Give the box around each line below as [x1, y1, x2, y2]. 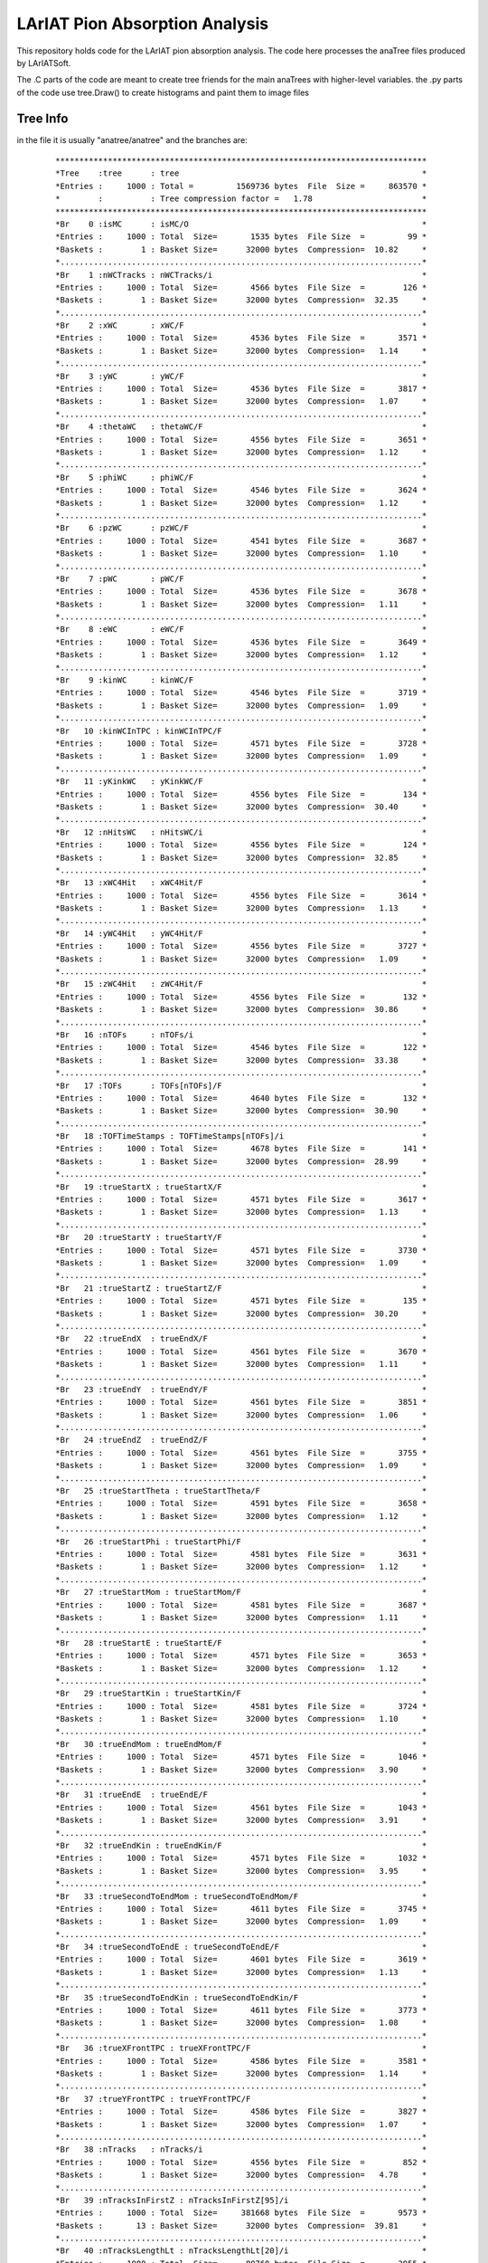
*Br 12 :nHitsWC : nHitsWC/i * [55, 826, 427, 837]
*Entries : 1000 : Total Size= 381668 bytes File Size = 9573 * [55, 2208, 427, 2218]
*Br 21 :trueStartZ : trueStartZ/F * [55, 1283, 427, 1294]
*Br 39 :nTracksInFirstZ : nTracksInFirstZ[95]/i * [55, 2195, 427, 2205]
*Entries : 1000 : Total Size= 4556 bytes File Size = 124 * [55, 840, 427, 850]
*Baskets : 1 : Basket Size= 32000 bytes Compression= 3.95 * [55, 1866, 427, 1876]
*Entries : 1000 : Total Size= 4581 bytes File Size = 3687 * [55, 1599, 427, 1610]
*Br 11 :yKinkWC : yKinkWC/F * [55, 777, 427, 787]
